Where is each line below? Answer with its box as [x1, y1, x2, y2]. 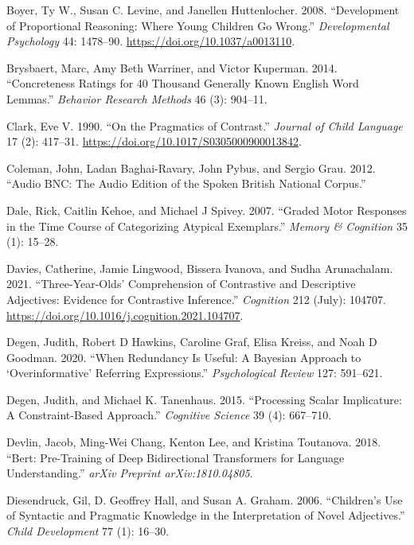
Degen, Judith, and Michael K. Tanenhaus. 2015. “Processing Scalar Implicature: [6, 391, 402, 407]
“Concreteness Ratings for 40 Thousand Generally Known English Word [6, 75, 359, 91]
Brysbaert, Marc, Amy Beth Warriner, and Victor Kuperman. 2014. [6, 59, 338, 76]
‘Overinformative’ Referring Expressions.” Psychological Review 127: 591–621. [6, 364, 383, 381]
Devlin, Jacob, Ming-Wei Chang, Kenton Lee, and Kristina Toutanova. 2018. [6, 434, 381, 450]
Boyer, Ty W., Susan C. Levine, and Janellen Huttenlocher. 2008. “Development [6, 2, 400, 18]
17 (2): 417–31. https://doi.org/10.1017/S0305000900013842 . [6, 133, 302, 150]
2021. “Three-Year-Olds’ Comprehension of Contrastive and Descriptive [6, 275, 356, 292]
